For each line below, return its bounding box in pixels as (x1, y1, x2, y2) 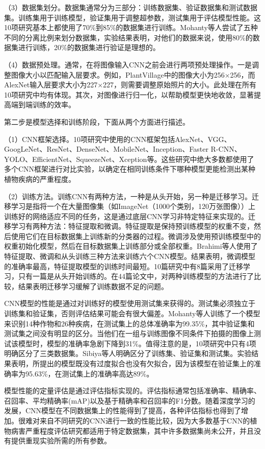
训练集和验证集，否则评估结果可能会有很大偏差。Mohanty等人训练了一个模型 (4, 308, 260, 319)
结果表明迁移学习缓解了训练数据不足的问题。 (18, 280, 168, 291)
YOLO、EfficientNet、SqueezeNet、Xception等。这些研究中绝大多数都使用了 (4, 153, 254, 164)
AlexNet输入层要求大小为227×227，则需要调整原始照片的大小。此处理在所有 (4, 79, 257, 90)
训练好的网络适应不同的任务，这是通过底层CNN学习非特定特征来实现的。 (4, 210, 249, 221)
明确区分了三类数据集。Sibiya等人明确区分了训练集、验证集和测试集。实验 (4, 348, 252, 359)
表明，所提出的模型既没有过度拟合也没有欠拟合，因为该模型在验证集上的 (11, 358, 254, 368)
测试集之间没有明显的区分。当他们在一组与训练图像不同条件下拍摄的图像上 (4, 328, 254, 339)
